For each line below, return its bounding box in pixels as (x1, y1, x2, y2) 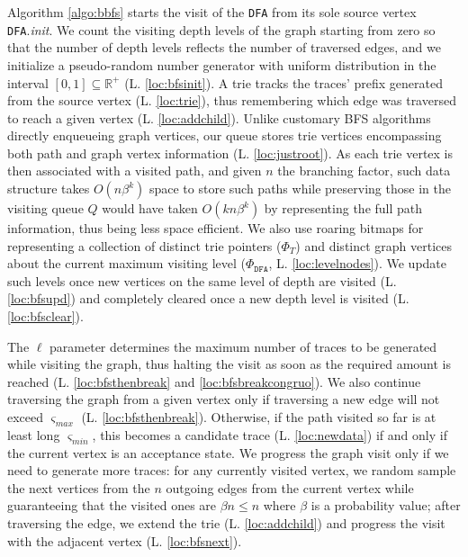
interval (7, 73, 49, 92)
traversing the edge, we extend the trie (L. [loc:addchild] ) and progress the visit (7, 513, 445, 532)
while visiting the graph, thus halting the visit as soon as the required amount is (7, 355, 452, 373)
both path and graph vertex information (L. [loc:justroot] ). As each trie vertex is (7, 143, 454, 162)
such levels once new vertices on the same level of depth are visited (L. (7, 271, 397, 290)
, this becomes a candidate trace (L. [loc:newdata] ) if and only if (92, 425, 447, 444)
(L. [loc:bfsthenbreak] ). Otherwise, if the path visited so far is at (81, 408, 436, 426)
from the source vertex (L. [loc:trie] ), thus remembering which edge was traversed (7, 91, 456, 110)
